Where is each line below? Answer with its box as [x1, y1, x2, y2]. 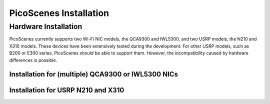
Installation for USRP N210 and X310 [9, 86, 124, 94]
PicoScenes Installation [9, 7, 109, 18]
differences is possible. [9, 57, 57, 63]
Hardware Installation [9, 22, 82, 31]
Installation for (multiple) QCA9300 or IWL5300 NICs [9, 70, 178, 78]
